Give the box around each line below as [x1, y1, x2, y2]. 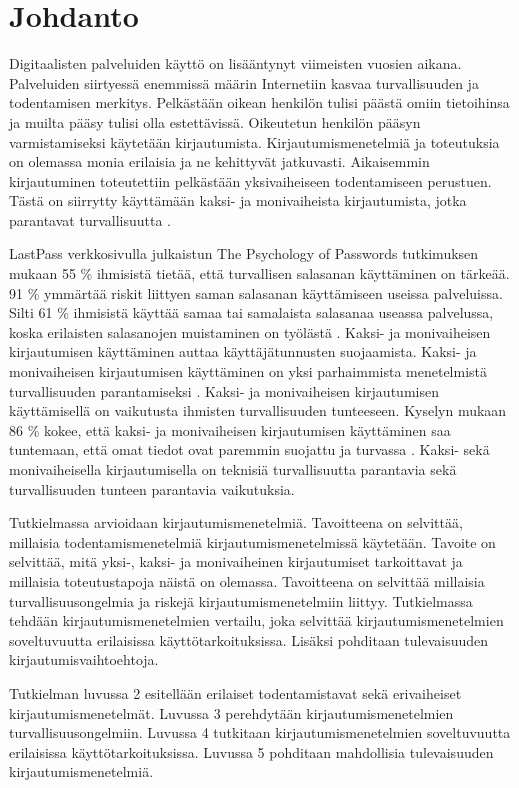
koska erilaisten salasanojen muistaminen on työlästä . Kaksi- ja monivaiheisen [9, 321, 491, 342]
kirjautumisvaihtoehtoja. [9, 649, 159, 670]
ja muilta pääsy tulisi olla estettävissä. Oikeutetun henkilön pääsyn [9, 111, 421, 132]
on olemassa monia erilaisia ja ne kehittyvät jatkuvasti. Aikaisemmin [9, 151, 430, 172]
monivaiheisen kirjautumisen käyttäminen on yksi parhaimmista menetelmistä [9, 361, 488, 382]
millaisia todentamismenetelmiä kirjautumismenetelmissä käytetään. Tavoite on [9, 531, 496, 552]
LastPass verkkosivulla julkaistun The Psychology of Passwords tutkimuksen [9, 243, 479, 264]
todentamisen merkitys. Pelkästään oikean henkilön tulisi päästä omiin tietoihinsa [9, 92, 510, 113]
